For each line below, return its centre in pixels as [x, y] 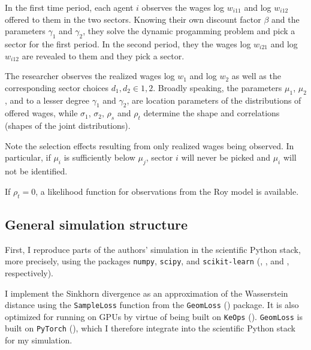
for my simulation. [39, 340]
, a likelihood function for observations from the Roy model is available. [167, 191]
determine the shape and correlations [212, 113]
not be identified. [36, 171]
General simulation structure [96, 224]
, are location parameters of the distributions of [214, 100]
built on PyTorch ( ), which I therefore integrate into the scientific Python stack [150, 328]
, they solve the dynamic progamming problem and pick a [189, 31]
